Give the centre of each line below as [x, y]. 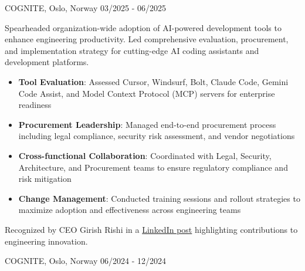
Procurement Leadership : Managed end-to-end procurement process [147, 124]
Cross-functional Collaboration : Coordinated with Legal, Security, [145, 155]
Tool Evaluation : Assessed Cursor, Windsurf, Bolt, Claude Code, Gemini [153, 81]
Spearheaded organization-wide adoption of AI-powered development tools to [143, 27]
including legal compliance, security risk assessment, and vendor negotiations [157, 136]
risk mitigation [45, 179]
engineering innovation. [46, 241]
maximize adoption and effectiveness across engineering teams [130, 210]
